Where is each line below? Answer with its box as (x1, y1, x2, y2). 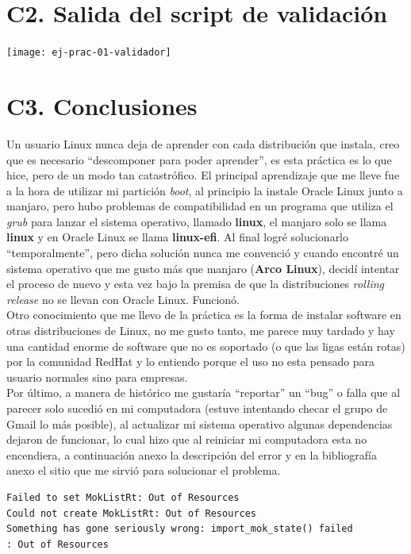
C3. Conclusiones (6, 89, 198, 121)
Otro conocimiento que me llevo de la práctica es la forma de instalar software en (6, 306, 401, 323)
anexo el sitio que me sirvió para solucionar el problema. (6, 462, 281, 479)
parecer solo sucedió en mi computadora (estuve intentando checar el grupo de (6, 400, 388, 416)
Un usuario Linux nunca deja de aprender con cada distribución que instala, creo (6, 135, 400, 152)
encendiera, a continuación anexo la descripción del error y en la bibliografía (6, 446, 378, 463)
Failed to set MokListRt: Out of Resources (6, 491, 240, 503)
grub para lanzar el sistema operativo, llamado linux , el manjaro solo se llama (6, 213, 387, 229)
